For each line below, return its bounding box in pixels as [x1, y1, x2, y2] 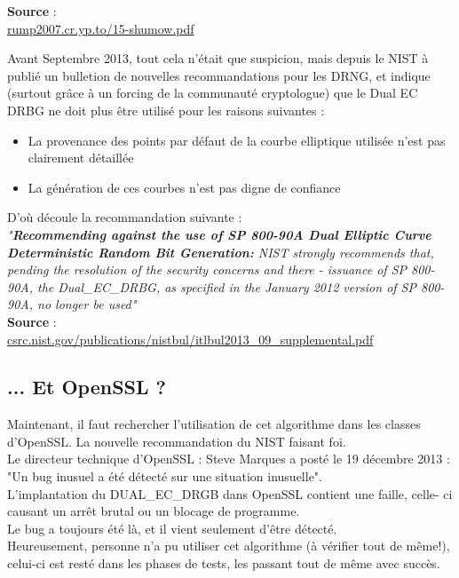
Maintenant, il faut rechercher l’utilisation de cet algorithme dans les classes [7, 415, 421, 433]
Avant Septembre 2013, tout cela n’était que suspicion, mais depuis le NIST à [7, 49, 429, 67]
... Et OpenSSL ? [7, 373, 166, 400]
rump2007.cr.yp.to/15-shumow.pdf [7, 19, 194, 37]
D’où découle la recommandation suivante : [7, 208, 242, 226]
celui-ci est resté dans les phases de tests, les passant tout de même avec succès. [7, 554, 440, 573]
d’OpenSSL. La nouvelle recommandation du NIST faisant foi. [7, 432, 346, 450]
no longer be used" [37, 295, 137, 313]
